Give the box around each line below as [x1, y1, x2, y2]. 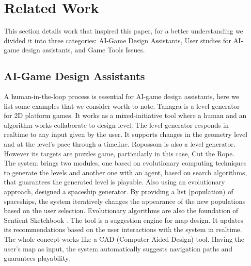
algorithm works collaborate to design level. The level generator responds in [4, 119, 229, 130]
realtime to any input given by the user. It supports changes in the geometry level [4, 129, 248, 139]
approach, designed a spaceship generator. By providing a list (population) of [4, 186, 234, 197]
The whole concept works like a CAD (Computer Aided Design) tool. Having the [4, 234, 245, 244]
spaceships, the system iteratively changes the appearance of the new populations [4, 196, 246, 206]
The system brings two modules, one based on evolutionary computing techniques [4, 158, 247, 168]
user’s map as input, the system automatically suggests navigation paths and [4, 243, 233, 253]
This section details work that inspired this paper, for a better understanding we [4, 26, 243, 36]
